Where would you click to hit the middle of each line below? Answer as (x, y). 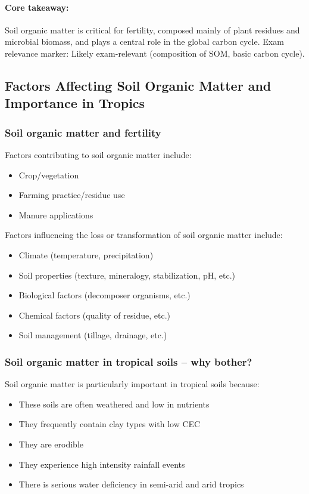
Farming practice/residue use (72, 195)
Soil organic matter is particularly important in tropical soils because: (132, 384)
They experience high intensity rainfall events (102, 464)
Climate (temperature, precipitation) (86, 254)
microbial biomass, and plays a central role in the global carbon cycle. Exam (144, 41)
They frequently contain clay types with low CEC (110, 424)
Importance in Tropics (75, 103)
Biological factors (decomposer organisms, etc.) (104, 295)
